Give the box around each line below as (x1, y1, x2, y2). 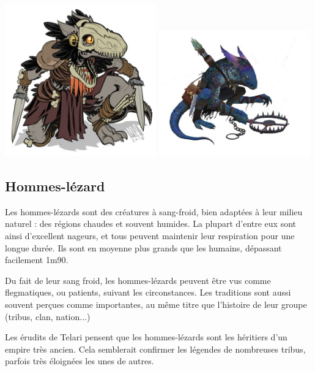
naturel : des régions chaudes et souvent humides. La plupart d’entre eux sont (5, 217, 297, 230)
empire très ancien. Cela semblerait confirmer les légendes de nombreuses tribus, (5, 342, 306, 355)
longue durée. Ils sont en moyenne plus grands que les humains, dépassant (5, 241, 282, 254)
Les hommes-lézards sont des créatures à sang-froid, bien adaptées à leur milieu (5, 205, 303, 218)
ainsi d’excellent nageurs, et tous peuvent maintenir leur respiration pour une (5, 229, 295, 242)
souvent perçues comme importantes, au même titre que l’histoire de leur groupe (5, 297, 307, 310)
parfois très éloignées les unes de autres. (5, 354, 154, 367)
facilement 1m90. (5, 253, 69, 266)
